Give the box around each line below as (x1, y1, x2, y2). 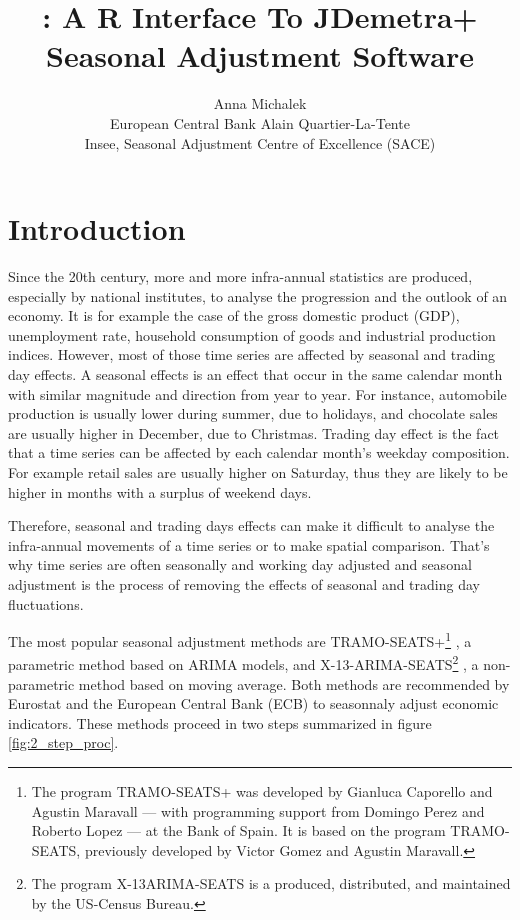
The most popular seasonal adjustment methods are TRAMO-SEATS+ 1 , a (8, 628, 472, 651)
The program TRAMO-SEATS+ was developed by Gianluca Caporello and (31, 781, 493, 801)
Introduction (8, 208, 186, 249)
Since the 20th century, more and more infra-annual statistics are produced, (8, 266, 473, 287)
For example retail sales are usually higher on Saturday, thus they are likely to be (8, 461, 508, 482)
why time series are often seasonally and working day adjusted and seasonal (8, 554, 472, 575)
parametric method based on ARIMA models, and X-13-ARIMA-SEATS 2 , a (8, 651, 479, 675)
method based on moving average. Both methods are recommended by (78, 673, 510, 694)
